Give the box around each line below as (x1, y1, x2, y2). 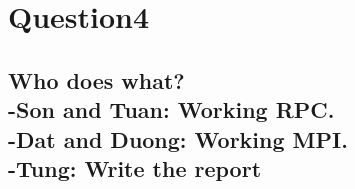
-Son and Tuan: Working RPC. (8, 94, 335, 125)
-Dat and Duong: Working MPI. (8, 123, 348, 154)
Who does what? (8, 64, 185, 95)
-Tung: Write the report (8, 152, 262, 183)
